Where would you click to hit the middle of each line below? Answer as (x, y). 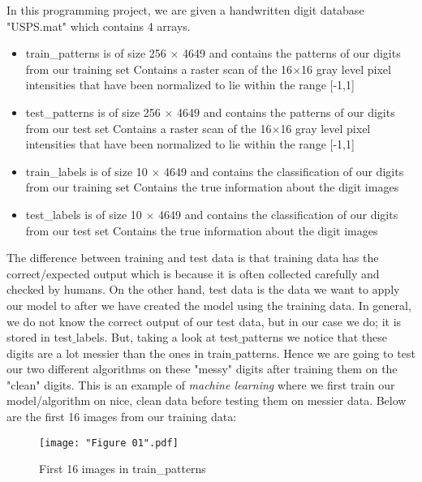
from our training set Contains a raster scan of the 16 (159, 69)
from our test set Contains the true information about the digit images (202, 230)
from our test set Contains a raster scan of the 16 (149, 128)
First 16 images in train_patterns (123, 469)
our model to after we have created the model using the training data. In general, (209, 305)
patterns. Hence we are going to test (325, 353)
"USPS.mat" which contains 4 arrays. (99, 26)
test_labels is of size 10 (84, 214)
